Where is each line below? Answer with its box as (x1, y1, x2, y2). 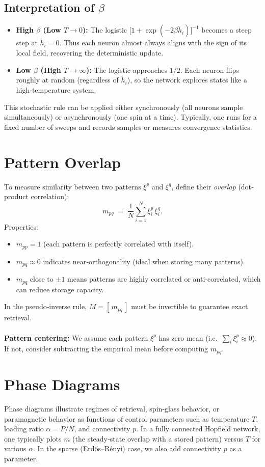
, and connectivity (74, 423, 130, 434)
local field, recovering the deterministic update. (16, 47, 164, 58)
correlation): (31, 191, 69, 202)
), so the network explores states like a (127, 74, 247, 85)
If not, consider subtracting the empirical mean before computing (4, 343, 208, 354)
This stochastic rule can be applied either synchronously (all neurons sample (4, 101, 243, 112)
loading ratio (4, 423, 44, 434)
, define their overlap (171, 181, 236, 191)
